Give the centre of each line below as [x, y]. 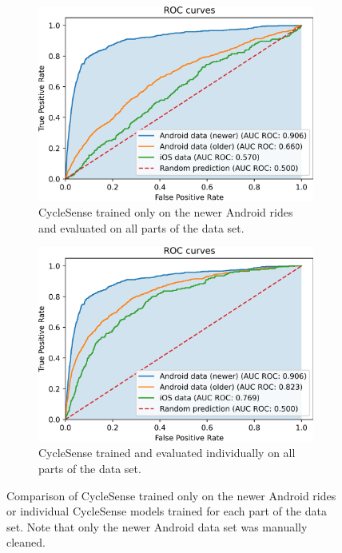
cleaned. [26, 542]
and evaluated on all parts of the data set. [141, 227]
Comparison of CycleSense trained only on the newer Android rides [171, 495]
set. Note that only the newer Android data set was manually [157, 526]
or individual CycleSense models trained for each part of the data [167, 511]
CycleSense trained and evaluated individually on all [167, 453]
